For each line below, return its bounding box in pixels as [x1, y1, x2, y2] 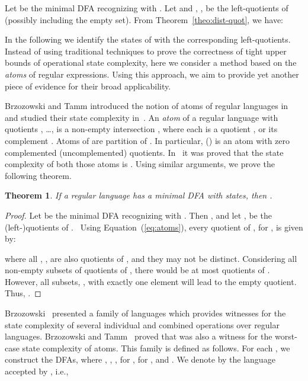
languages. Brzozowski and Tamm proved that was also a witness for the [5, 330, 272, 342]
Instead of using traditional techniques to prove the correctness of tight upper [5, 44, 287, 57]
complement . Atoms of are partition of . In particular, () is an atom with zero [5, 134, 290, 146]
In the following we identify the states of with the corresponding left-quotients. [5, 33, 291, 46]
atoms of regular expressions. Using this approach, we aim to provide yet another [5, 68, 299, 80]
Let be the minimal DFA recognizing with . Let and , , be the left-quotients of [5, 2, 288, 14]
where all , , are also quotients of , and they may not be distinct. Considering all [5, 252, 297, 264]
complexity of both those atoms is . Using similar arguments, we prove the [5, 158, 275, 170]
